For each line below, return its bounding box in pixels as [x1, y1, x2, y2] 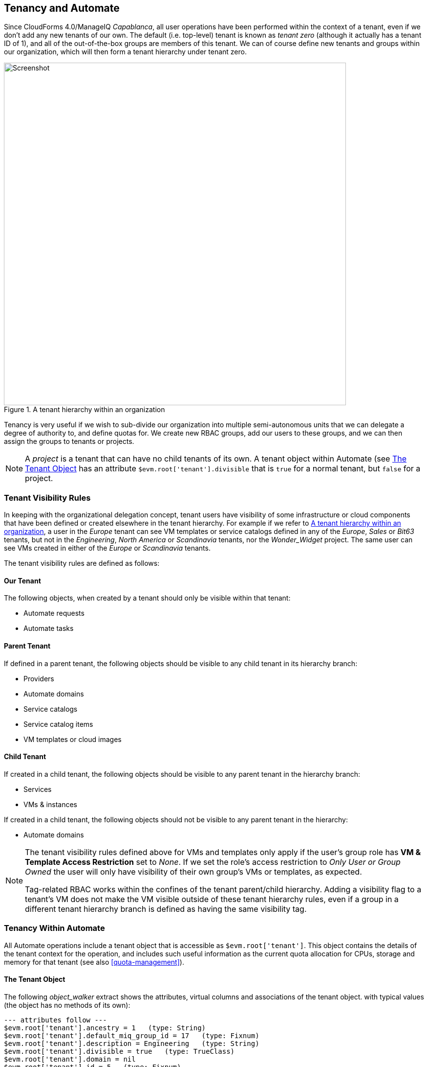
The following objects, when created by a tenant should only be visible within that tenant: [4, 594, 291, 603]
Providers [23, 674, 54, 683]
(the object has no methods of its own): [4, 1000, 130, 1009]
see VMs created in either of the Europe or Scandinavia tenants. [4, 544, 211, 553]
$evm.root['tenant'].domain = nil [4, 1055, 136, 1063]
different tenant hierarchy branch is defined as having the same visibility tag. [25, 904, 307, 914]
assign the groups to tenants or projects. [4, 437, 134, 446]
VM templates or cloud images [23, 735, 122, 743]
